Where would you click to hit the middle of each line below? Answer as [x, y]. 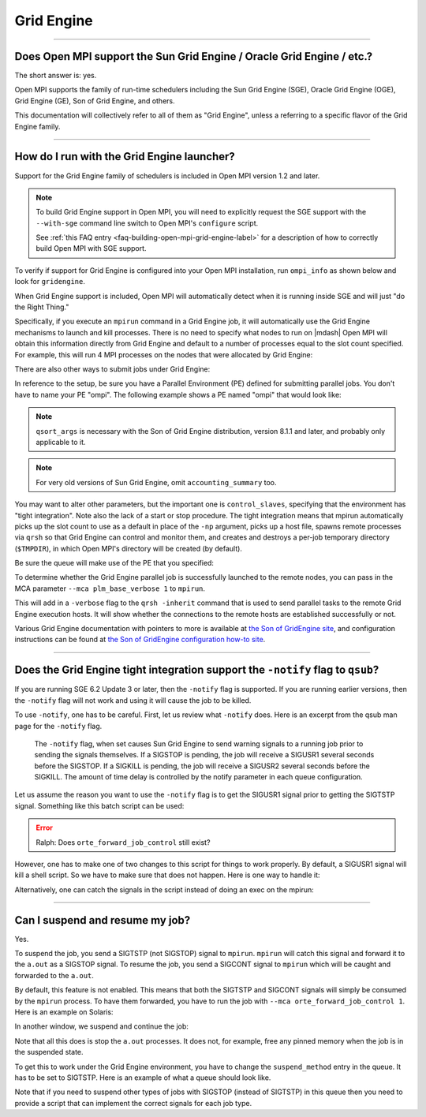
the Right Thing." [42, 307]
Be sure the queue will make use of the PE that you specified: [114, 563]
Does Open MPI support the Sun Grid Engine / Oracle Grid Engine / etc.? [194, 56]
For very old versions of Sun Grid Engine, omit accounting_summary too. [156, 482]
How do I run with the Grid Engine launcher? [125, 157]
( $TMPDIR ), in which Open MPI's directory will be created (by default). [128, 548]
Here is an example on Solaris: [64, 1012]
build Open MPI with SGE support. [91, 248]
